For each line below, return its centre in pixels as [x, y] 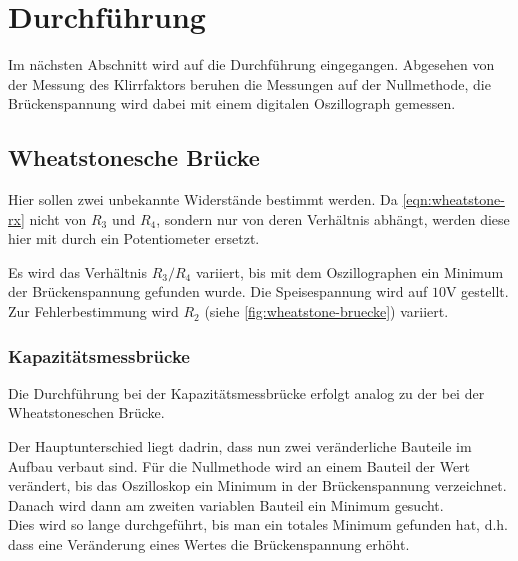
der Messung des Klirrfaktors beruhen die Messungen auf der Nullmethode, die [249, 83]
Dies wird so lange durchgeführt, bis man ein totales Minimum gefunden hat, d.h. [258, 524]
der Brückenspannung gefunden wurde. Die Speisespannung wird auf [218, 291]
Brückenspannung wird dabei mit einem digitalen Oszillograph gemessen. [232, 103]
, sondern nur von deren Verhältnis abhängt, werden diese [333, 218]
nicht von [58, 218]
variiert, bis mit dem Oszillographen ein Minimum [349, 271]
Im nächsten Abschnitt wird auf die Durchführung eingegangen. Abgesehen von [251, 64]
